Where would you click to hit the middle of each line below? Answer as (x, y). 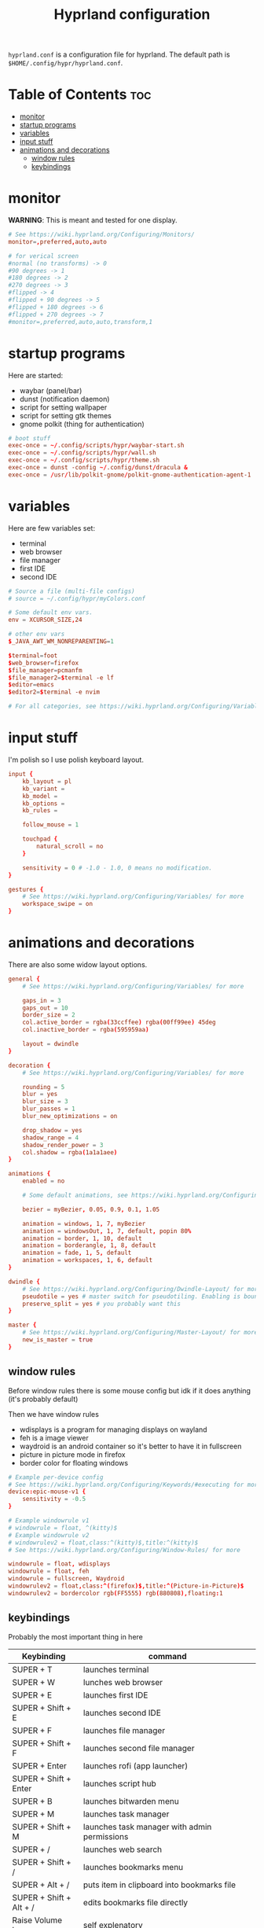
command (167, 1656)
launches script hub (119, 1783)
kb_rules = (40, 811)
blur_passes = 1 (49, 1109)
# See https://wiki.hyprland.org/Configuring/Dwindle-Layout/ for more (142, 1289)
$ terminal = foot (33, 655)
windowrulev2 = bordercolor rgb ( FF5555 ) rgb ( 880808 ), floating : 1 (115, 1593)
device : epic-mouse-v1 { (47, 1492)
